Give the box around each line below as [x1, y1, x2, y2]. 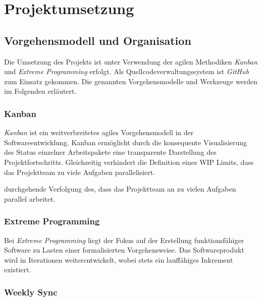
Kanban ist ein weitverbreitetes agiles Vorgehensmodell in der [4, 127, 194, 138]
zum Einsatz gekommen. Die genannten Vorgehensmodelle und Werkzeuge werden [4, 76, 257, 86]
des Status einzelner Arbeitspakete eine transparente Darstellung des [4, 147, 217, 157]
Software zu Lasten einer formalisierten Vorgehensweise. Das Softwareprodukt [4, 245, 244, 255]
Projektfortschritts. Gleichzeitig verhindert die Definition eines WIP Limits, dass [4, 156, 254, 167]
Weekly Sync [4, 285, 58, 298]
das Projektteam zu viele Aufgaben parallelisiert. [4, 166, 155, 177]
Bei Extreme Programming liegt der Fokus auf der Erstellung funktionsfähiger [4, 234, 244, 245]
